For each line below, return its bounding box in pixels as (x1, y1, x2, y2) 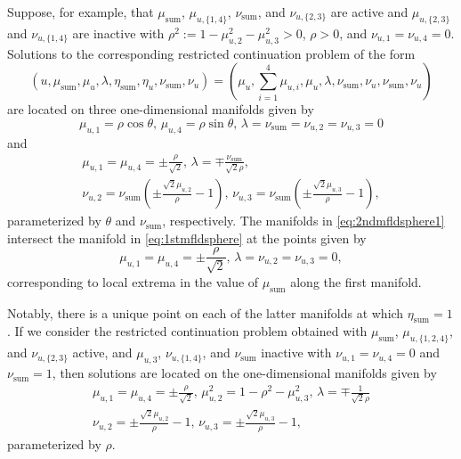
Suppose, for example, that (7, 3, 154, 20)
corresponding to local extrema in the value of (7, 272, 259, 291)
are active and (330, 3, 408, 20)
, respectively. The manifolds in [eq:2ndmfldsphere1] (162, 211, 445, 230)
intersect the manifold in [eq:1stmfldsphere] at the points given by (7, 228, 367, 247)
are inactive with (72, 23, 165, 42)
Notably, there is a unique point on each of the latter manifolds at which (7, 303, 404, 322)
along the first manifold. (290, 272, 422, 291)
